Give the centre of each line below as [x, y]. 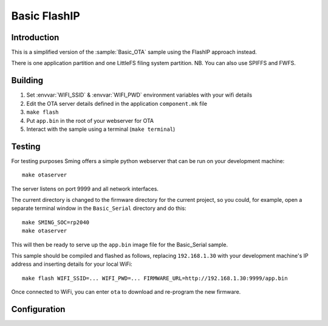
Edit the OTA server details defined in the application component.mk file [117, 103]
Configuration [38, 309]
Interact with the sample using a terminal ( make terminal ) [101, 129]
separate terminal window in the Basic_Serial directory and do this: [99, 208]
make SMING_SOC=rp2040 [56, 222]
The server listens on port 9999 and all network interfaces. [85, 189]
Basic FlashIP [46, 16]
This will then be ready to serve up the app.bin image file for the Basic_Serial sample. [119, 244]
